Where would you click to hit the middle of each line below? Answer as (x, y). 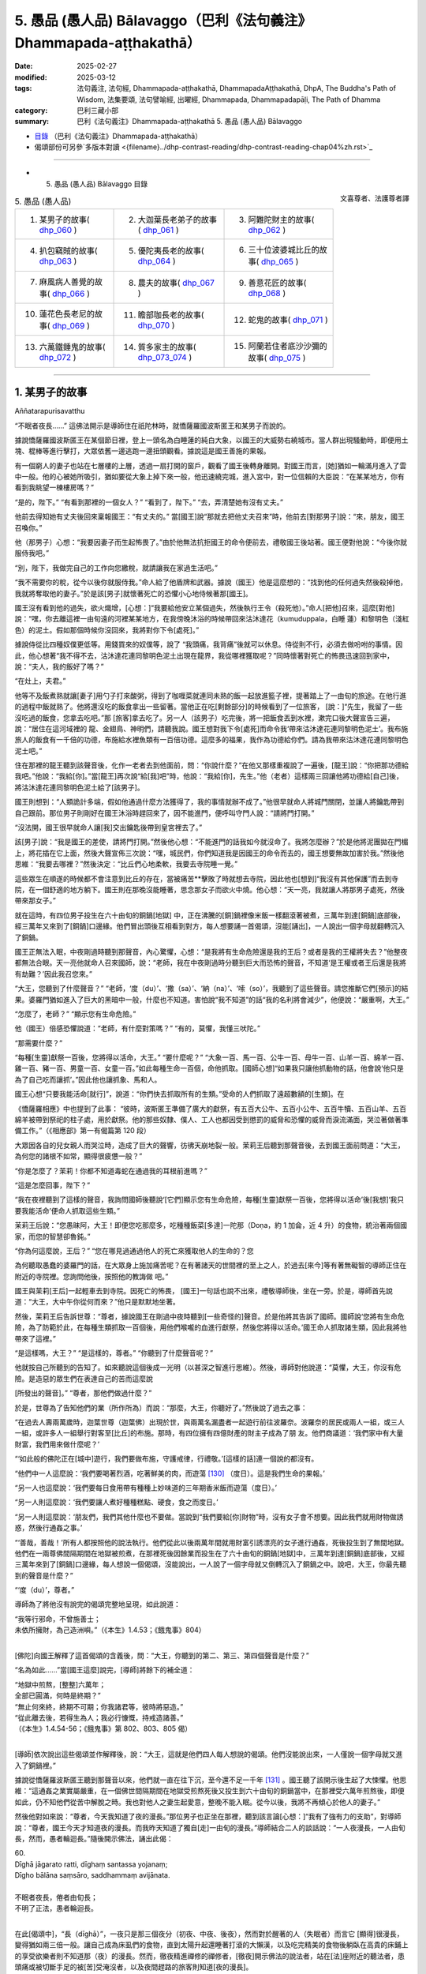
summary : (32, 122)
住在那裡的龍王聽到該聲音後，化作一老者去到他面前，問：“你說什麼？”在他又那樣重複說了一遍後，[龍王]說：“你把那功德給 (212, 765)
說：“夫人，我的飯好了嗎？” (59, 666)
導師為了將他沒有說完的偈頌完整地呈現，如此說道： (97, 1604)
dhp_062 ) (267, 230)
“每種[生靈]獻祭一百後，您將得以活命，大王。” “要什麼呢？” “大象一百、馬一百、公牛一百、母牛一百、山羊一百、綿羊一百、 (211, 1057)
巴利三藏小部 (97, 110)
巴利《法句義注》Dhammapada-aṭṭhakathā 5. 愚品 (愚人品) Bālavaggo (190, 122)
